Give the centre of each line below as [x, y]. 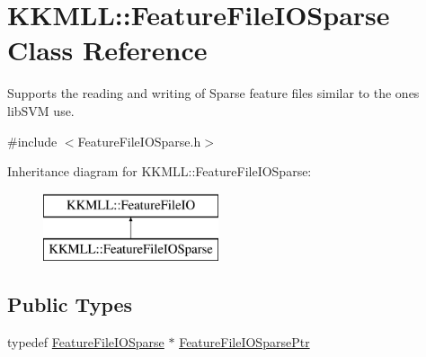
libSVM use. [41, 110]
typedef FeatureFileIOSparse [86, 342]
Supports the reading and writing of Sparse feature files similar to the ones [213, 93]
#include [32, 141]
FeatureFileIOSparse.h [139, 141]
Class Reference [107, 50]
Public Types [70, 304]
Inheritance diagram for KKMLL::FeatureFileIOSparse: [160, 171]
